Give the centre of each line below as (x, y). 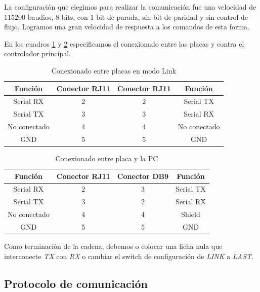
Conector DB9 (143, 176)
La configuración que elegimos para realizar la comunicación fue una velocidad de (130, 7)
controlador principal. (37, 53)
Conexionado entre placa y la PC (107, 158)
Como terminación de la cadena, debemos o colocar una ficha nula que (113, 246)
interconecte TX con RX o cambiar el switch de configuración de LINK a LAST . (129, 256)
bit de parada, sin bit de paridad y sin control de (172, 16)
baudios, (40, 16)
